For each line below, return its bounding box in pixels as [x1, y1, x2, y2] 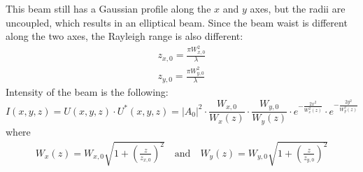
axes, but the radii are [250, 1, 346, 15]
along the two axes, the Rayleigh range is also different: [6, 29, 243, 43]
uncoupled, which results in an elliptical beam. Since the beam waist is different [6, 15, 348, 29]
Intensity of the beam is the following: [6, 85, 169, 99]
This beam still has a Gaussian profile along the [6, 1, 211, 15]
